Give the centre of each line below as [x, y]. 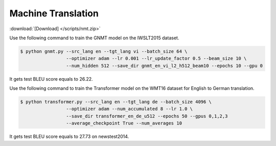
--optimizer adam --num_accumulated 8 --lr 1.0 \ [129, 109]
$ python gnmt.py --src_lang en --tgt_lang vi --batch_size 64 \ [104, 51]
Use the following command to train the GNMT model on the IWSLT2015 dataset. [94, 38]
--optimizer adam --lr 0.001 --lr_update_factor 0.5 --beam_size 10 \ [156, 58]
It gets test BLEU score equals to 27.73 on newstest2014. [69, 137]
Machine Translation [54, 13]
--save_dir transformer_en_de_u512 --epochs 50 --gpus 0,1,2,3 [147, 116]
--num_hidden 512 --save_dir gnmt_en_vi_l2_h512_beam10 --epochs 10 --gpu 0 [164, 66]
